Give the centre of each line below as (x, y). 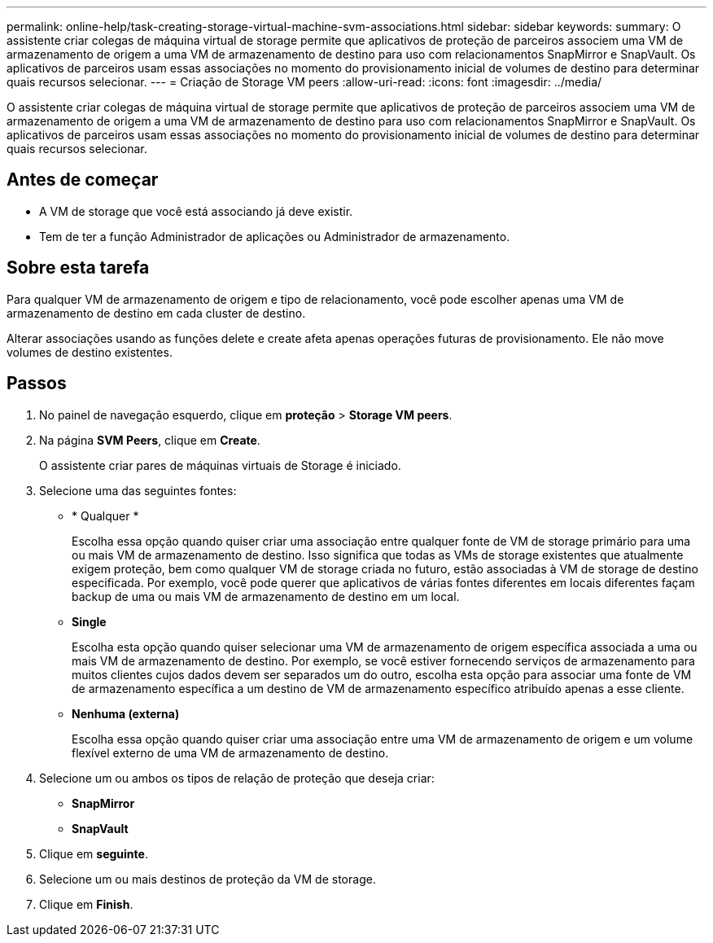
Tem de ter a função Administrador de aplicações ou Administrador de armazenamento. (275, 236)
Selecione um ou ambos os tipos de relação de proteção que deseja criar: (237, 778)
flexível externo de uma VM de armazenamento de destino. (230, 752)
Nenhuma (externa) (126, 713)
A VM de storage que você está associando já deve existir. (196, 211)
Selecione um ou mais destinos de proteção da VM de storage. (208, 879)
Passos (37, 384)
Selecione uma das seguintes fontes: (138, 490)
